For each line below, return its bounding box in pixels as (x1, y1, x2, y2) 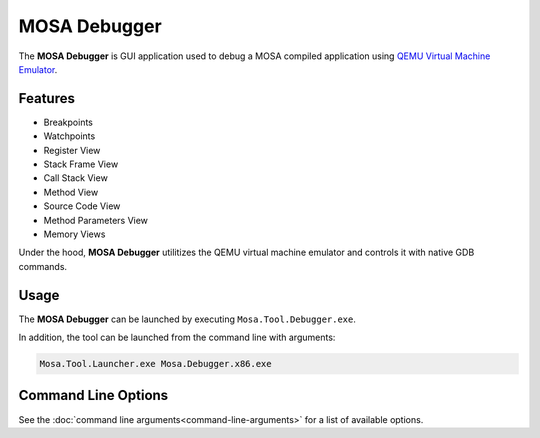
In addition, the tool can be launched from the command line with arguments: (18, 331, 336, 344)
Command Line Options (18, 387, 169, 404)
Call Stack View (43, 172, 109, 184)
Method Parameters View (43, 214, 149, 226)
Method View (43, 186, 99, 198)
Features (18, 90, 75, 107)
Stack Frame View (43, 158, 119, 170)
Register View (43, 144, 101, 156)
